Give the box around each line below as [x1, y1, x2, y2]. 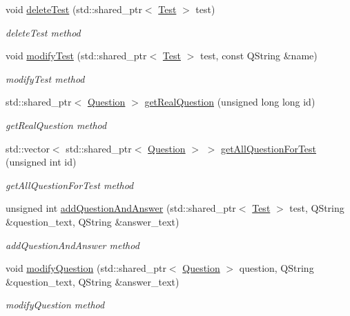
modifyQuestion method [6, 297, 105, 312]
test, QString [289, 201, 344, 215]
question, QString [239, 261, 314, 275]
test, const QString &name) [200, 48, 318, 63]
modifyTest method [6, 71, 85, 86]
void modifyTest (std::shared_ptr [6, 48, 147, 63]
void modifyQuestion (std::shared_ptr [6, 261, 166, 275]
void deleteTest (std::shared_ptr [6, 2, 142, 16]
